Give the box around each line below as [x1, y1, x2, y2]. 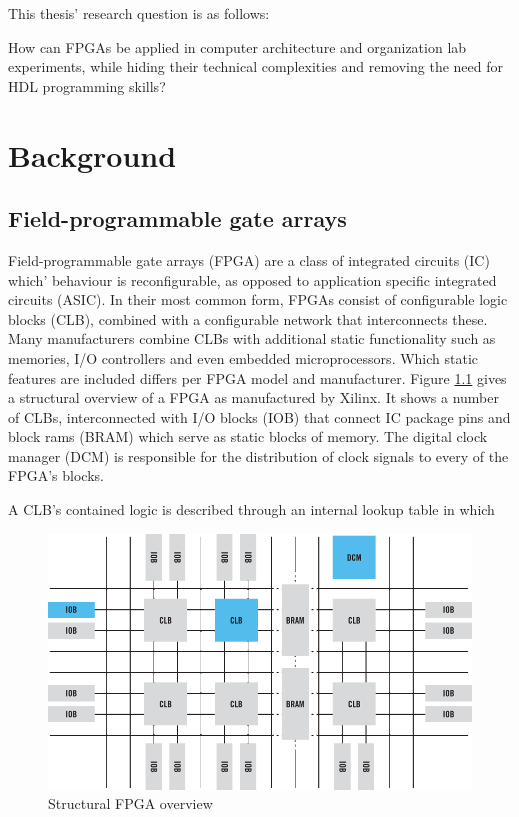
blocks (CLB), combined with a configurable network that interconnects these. [8, 308, 488, 329]
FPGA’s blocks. [8, 465, 104, 486]
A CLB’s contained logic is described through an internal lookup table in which [8, 499, 495, 520]
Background [8, 134, 177, 175]
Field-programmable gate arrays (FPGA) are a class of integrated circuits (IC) [8, 249, 490, 270]
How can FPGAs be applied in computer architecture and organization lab [8, 36, 467, 57]
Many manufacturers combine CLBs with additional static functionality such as [8, 328, 496, 349]
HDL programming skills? [8, 75, 166, 96]
